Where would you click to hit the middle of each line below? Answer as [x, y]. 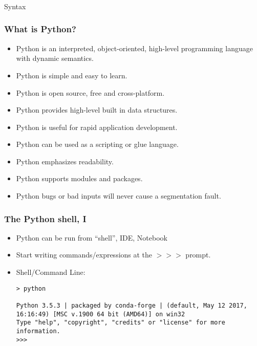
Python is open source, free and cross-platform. [90, 92]
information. [38, 331]
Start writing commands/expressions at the [84, 255]
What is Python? [40, 29]
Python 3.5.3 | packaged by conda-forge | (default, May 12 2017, [132, 305]
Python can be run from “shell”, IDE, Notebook [92, 237]
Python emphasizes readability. [65, 161]
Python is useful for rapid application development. [97, 127]
